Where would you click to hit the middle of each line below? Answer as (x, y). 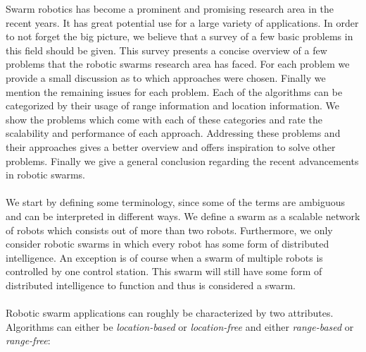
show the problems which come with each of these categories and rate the (164, 119)
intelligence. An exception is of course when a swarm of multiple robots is (164, 257)
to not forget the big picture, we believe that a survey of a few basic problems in (179, 36)
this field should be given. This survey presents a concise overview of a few (166, 50)
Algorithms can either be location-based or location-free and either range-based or (180, 326)
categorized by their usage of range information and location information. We (172, 105)
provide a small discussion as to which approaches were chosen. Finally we (166, 77)
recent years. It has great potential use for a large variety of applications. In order (182, 22)
